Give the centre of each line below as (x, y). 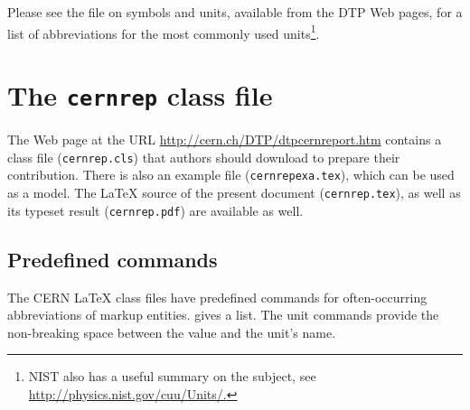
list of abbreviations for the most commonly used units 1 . (164, 32)
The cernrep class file (140, 95)
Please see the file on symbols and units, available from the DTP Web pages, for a (235, 12)
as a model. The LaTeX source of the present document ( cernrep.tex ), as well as (234, 192)
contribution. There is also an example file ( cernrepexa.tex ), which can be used (231, 175)
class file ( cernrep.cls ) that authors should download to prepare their (204, 157)
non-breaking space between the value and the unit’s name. (172, 332)
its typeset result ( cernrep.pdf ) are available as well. (155, 210)
